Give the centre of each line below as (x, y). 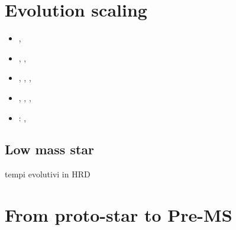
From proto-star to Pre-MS (119, 215)
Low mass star (50, 149)
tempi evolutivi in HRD (48, 174)
